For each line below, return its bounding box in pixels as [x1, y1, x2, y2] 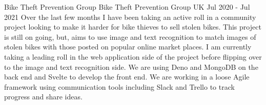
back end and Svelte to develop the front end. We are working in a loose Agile [4, 71, 250, 82]
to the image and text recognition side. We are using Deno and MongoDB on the [4, 61, 258, 72]
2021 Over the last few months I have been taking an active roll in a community [4, 11, 256, 22]
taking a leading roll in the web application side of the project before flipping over [4, 51, 262, 62]
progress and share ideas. [4, 91, 83, 102]
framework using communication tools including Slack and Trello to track [4, 81, 235, 92]
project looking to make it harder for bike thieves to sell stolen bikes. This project [4, 21, 261, 32]
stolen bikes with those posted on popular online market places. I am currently [4, 41, 252, 52]
